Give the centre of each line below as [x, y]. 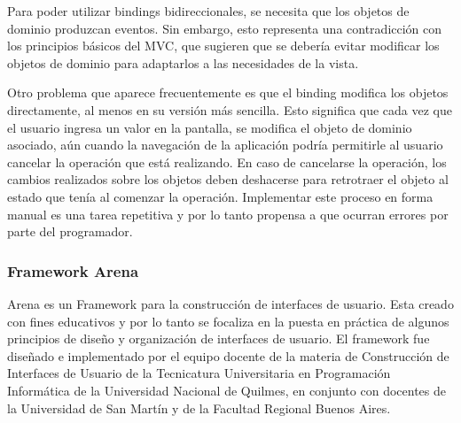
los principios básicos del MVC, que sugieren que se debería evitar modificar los [223, 46]
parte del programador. [70, 231]
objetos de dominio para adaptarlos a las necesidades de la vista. [183, 62]
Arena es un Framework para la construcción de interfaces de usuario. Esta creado [230, 303]
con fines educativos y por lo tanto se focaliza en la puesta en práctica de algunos [228, 321]
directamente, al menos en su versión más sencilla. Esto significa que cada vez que [230, 109]
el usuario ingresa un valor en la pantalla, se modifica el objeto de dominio [210, 127]
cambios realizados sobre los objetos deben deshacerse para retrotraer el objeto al [228, 179]
